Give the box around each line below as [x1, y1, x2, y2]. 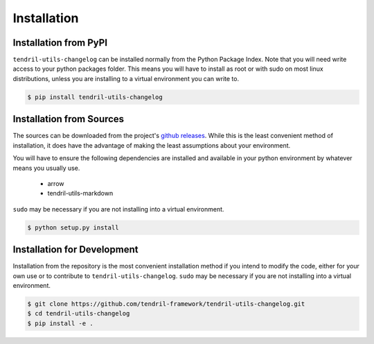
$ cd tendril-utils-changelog [27, 309, 130, 318]
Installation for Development [12, 243, 139, 256]
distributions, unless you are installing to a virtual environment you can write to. [12, 74, 239, 83]
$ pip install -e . [27, 319, 93, 327]
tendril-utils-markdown [47, 189, 114, 198]
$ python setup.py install [27, 223, 119, 232]
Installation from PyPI [12, 37, 107, 49]
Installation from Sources [12, 113, 125, 125]
